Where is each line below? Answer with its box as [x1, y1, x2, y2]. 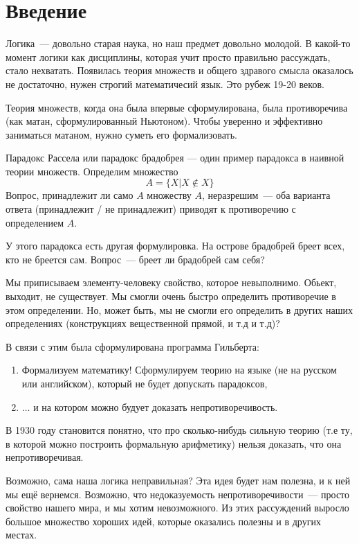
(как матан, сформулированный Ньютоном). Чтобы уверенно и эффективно [6, 114, 323, 128]
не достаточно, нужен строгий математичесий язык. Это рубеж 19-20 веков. [6, 76, 324, 91]
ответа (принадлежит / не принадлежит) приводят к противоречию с [6, 202, 296, 216]
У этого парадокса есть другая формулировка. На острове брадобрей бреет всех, [6, 238, 345, 253]
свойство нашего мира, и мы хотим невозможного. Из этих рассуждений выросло [6, 500, 349, 515]
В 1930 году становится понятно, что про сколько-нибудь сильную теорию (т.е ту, [6, 423, 353, 437]
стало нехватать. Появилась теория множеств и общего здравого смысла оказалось [6, 63, 353, 78]
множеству [147, 188, 192, 202]
